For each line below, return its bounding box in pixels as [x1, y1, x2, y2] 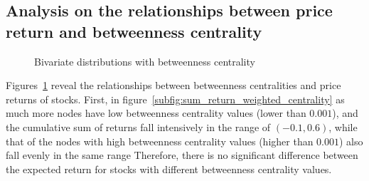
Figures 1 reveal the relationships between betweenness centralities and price [6, 78, 341, 93]
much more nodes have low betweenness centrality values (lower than [6, 105, 306, 120]
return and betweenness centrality [6, 20, 262, 42]
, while [328, 119, 358, 134]
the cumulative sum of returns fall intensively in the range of [6, 119, 271, 134]
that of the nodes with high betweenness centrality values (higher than [6, 133, 314, 148]
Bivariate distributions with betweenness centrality [34, 53, 255, 68]
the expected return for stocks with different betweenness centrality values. [6, 161, 332, 176]
